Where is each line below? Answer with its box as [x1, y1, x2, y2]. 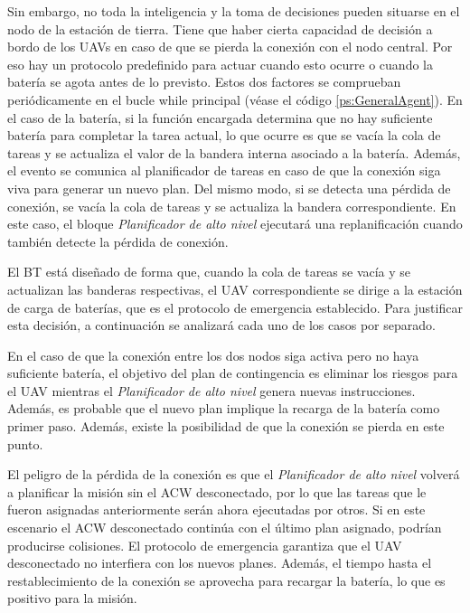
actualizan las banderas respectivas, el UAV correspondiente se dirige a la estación [7, 279, 463, 298]
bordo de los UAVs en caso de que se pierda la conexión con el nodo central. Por [7, 37, 453, 56]
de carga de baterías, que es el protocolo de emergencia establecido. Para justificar [7, 297, 463, 316]
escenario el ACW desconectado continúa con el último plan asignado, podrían [7, 518, 442, 537]
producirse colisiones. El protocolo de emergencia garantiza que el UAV [7, 535, 402, 554]
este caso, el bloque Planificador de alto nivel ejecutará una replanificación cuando [7, 214, 463, 233]
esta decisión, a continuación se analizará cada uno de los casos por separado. [7, 316, 436, 335]
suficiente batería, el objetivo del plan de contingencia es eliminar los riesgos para [7, 363, 458, 382]
